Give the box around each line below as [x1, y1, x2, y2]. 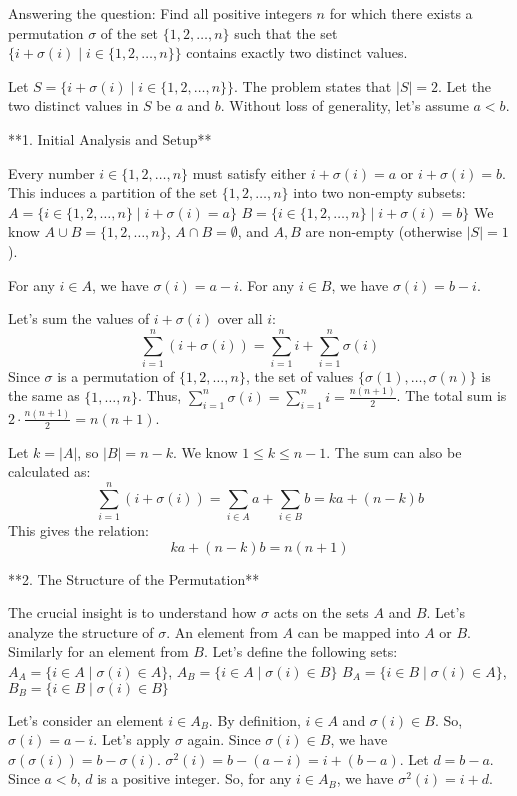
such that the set [234, 22, 338, 43]
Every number [8, 162, 95, 183]
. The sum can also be [326, 441, 462, 462]
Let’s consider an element [8, 709, 164, 730]
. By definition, [208, 709, 301, 730]
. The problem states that [234, 75, 392, 96]
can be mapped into [297, 621, 420, 642]
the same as [8, 385, 80, 406]
